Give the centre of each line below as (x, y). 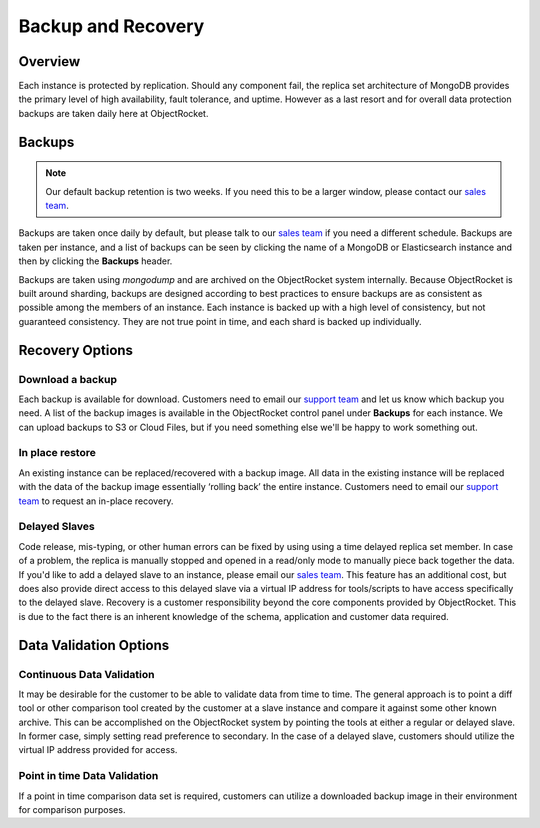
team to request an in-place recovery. (96, 501)
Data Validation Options (94, 645)
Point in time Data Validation (88, 776)
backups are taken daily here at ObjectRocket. (113, 113)
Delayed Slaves (56, 527)
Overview (49, 61)
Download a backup (67, 379)
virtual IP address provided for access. (98, 750)
